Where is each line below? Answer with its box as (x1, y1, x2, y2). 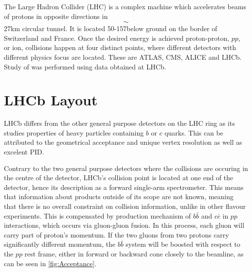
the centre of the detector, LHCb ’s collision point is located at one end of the (4, 172, 233, 183)
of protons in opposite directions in (4, 11, 108, 21)
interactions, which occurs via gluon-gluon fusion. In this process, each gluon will (4, 220, 245, 230)
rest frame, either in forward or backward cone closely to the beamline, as (24, 249, 244, 258)
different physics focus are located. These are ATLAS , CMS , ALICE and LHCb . (4, 51, 242, 62)
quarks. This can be (164, 127, 223, 137)
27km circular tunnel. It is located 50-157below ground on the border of (4, 23, 218, 34)
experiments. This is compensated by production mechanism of (4, 210, 191, 221)
